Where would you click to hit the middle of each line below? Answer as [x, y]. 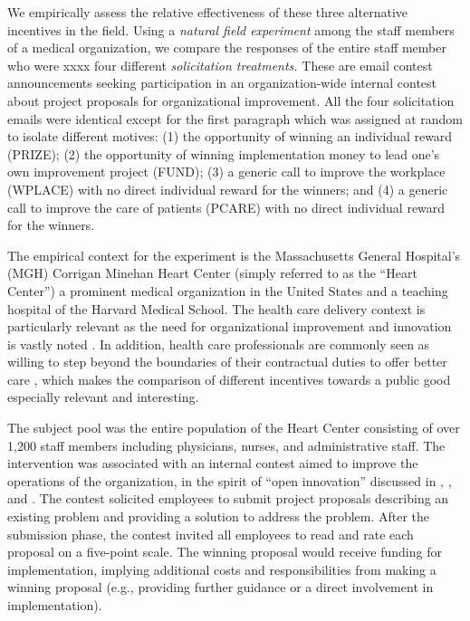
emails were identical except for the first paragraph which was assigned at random [235, 118]
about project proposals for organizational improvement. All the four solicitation [231, 100]
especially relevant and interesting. [103, 397]
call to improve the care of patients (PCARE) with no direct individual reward [226, 207]
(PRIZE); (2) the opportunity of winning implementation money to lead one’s [224, 153]
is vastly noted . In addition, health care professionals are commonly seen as [219, 344]
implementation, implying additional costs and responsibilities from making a [222, 569]
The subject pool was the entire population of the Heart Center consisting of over [234, 428]
